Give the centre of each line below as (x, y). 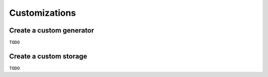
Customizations (43, 13)
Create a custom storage (48, 56)
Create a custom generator (52, 30)
